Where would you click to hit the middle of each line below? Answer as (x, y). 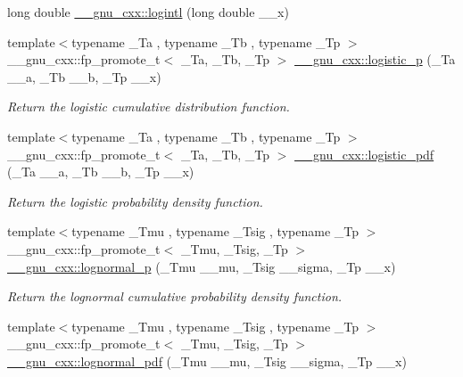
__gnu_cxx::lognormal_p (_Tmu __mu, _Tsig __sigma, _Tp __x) (202, 266)
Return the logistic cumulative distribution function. (149, 107)
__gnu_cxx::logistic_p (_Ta (375, 59)
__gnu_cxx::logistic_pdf (364, 154)
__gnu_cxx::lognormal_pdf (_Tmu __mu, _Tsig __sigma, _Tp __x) (207, 361)
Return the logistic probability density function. (135, 201)
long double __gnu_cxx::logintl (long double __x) (148, 12)
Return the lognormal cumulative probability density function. (175, 296)
